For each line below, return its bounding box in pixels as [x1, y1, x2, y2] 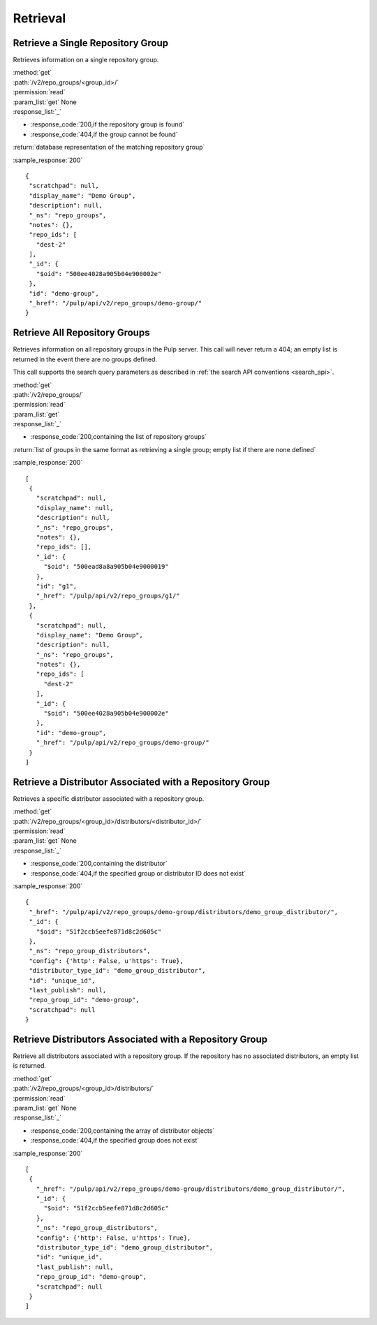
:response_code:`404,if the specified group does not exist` [30, 1136, 199, 1145]
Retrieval [13, 10, 66, 26]
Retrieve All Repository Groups [13, 327, 150, 339]
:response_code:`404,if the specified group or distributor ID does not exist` [30, 869, 246, 877]
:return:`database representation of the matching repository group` [13, 143, 205, 152]
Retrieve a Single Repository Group [13, 37, 169, 49]
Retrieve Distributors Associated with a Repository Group [13, 1033, 268, 1045]
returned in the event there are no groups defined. [13, 355, 157, 363]
